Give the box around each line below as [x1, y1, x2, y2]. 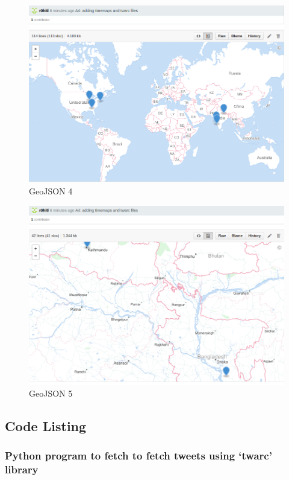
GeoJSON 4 [29, 185, 73, 197]
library [5, 462, 39, 477]
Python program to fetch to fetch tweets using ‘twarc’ [5, 448, 272, 463]
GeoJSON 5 [29, 387, 73, 400]
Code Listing [5, 417, 87, 435]
